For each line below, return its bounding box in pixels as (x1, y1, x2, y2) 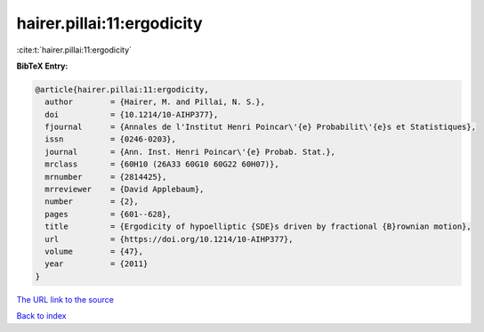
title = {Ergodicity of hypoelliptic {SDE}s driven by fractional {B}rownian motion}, (44, 222, 472, 231)
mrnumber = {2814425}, (44, 172, 167, 182)
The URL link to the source (16, 294, 115, 304)
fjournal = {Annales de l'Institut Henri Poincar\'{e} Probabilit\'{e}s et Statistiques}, (44, 122, 476, 133)
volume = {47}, (44, 247, 144, 256)
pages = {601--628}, (44, 209, 173, 219)
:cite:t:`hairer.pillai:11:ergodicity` (16, 45, 133, 55)
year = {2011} (44, 259, 149, 269)
